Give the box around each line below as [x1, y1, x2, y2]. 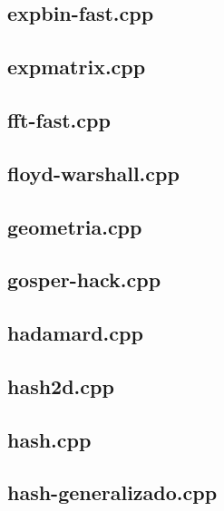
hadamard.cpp [7, 319, 143, 347]
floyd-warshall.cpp [7, 159, 180, 187]
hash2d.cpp [7, 371, 114, 400]
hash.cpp [7, 425, 92, 453]
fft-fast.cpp [7, 105, 111, 133]
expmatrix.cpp [7, 53, 146, 81]
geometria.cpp [7, 212, 142, 240]
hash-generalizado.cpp [7, 478, 218, 506]
